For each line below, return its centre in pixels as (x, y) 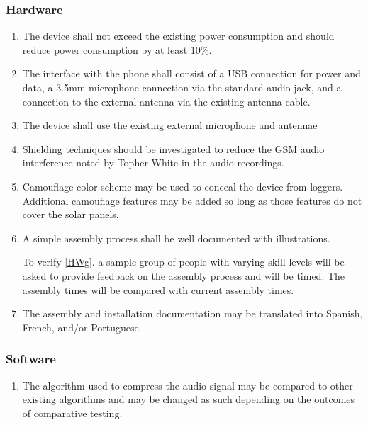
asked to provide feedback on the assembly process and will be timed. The (184, 275)
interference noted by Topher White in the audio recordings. (153, 163)
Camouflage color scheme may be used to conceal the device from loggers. (183, 186)
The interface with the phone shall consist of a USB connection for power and (191, 73)
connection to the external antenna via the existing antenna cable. (166, 101)
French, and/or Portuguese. (82, 327)
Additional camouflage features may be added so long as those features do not (192, 200)
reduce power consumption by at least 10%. (117, 49)
